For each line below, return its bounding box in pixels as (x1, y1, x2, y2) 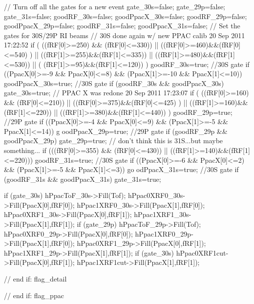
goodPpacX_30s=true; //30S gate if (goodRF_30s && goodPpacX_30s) (4, 78, 224, 88)
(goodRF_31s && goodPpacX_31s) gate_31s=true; (4, 174, 161, 184)
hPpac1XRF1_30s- (134, 209, 191, 219)
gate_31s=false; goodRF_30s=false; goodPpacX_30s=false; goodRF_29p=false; (4, 11, 247, 21)
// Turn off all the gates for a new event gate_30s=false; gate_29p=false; (4, 1, 226, 11)
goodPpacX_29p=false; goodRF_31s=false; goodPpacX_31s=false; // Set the (4, 21, 240, 31)
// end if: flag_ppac (4, 290, 64, 300)
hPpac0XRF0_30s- (127, 190, 185, 200)
